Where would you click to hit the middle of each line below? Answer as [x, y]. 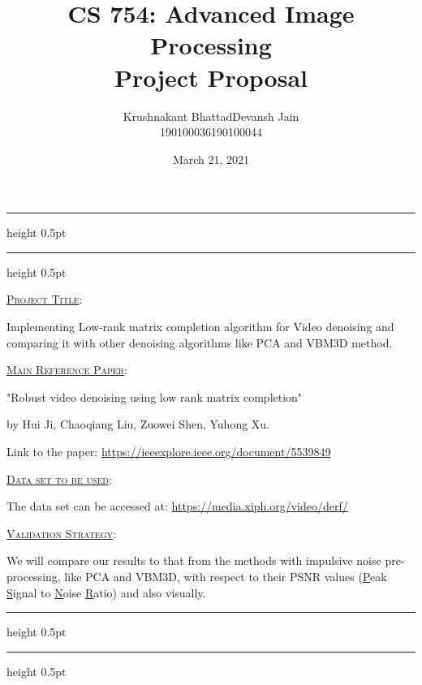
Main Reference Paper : [67, 370]
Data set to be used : [59, 478]
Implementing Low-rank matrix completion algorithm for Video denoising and [200, 327]
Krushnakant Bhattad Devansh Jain [211, 116]
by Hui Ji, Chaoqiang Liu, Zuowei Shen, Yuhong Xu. [138, 424]
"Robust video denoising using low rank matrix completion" [155, 396]
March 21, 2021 [211, 159]
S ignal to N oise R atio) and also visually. [106, 592]
